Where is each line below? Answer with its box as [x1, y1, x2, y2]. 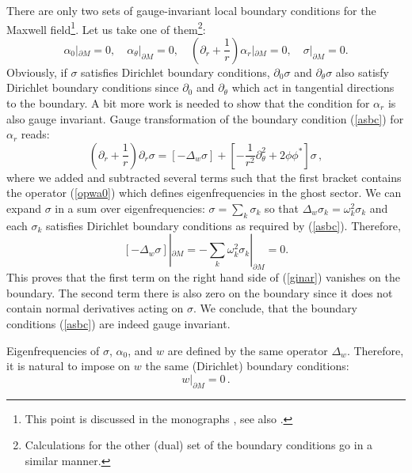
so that [265, 200, 299, 216]
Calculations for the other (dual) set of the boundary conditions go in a [25, 437, 373, 453]
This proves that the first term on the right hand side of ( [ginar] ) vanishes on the [6, 269, 400, 286]
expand [6, 200, 41, 216]
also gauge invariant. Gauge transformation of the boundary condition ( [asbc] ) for [6, 110, 404, 127]
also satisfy [335, 63, 389, 80]
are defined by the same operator [167, 342, 328, 358]
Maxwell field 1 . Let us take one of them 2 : [6, 18, 206, 37]
